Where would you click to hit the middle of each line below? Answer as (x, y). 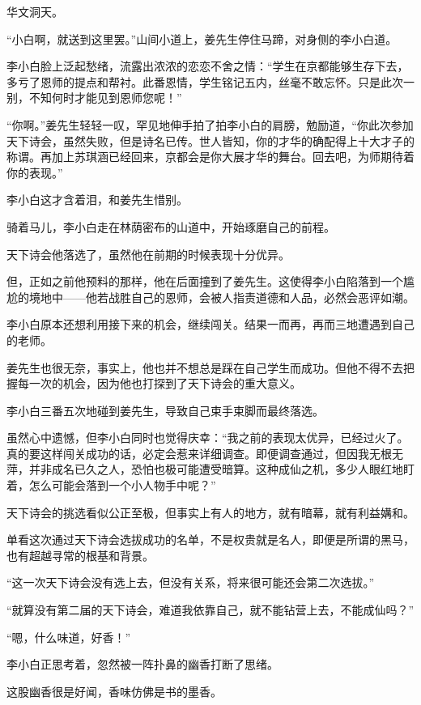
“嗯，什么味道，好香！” (69, 637)
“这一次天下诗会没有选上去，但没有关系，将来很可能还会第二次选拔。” (191, 582)
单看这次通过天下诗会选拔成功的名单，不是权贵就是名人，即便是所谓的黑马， (210, 539)
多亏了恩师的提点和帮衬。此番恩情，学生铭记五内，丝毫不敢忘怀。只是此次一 (210, 81)
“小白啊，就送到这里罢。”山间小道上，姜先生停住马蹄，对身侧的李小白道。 (202, 38)
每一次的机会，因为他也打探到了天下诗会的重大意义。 (159, 383)
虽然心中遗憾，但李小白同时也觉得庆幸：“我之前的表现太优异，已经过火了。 (208, 437)
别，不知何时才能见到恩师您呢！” (94, 98)
